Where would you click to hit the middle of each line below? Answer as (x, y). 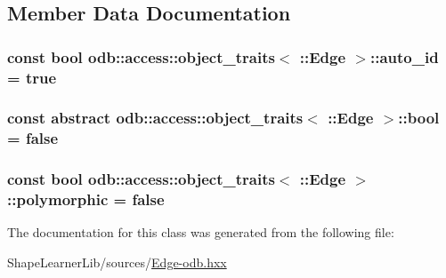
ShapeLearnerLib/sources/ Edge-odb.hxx (117, 262)
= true (32, 77)
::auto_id (404, 56)
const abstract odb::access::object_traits (155, 118)
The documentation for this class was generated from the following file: (201, 232)
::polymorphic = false (86, 199)
